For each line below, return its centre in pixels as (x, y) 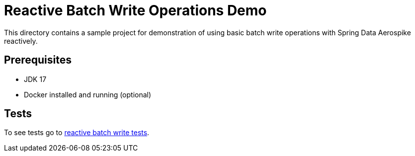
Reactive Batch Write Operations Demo (135, 10)
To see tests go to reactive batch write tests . (77, 133)
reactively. (21, 41)
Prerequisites (38, 60)
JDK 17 (35, 79)
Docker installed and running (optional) (88, 94)
